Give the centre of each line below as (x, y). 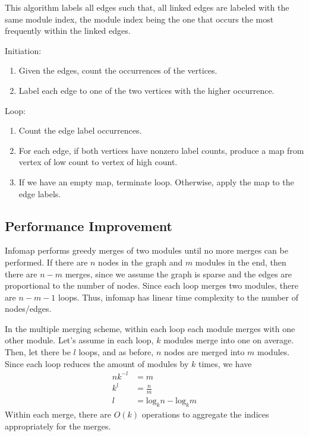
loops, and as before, (116, 352)
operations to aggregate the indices (205, 414)
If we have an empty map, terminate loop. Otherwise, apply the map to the (156, 181)
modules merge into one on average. (229, 340)
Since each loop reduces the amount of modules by (97, 363)
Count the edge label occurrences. (80, 130)
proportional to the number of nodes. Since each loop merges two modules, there (152, 285)
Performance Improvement (89, 225)
